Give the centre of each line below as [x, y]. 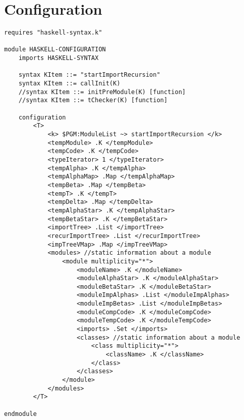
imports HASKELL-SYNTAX [59, 58]
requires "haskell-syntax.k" [53, 33]
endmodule [21, 414]
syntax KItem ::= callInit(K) [69, 84]
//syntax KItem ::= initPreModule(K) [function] [102, 92]
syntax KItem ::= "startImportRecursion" [89, 75]
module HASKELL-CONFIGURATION [55, 50]
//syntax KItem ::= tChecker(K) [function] [93, 100]
